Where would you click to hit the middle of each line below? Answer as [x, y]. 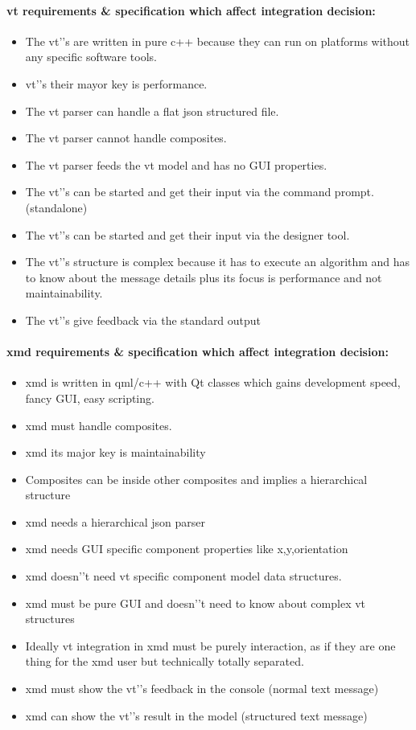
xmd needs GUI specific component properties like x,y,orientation [187, 549]
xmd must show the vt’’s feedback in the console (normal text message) [202, 689]
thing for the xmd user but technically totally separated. [165, 661]
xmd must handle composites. [99, 425]
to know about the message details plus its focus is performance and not [204, 277]
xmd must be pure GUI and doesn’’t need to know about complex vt [196, 603]
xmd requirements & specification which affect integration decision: [198, 352]
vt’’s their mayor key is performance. [116, 83]
